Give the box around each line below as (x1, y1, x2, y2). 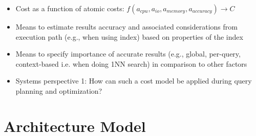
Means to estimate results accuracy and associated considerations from (15, 21, 238, 32)
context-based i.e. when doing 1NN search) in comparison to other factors (15, 58, 247, 69)
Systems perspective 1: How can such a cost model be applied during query (15, 75, 252, 86)
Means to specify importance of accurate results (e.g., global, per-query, (15, 48, 241, 59)
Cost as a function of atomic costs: (15, 3, 124, 13)
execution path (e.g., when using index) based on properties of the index (15, 31, 243, 42)
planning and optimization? (15, 85, 102, 96)
